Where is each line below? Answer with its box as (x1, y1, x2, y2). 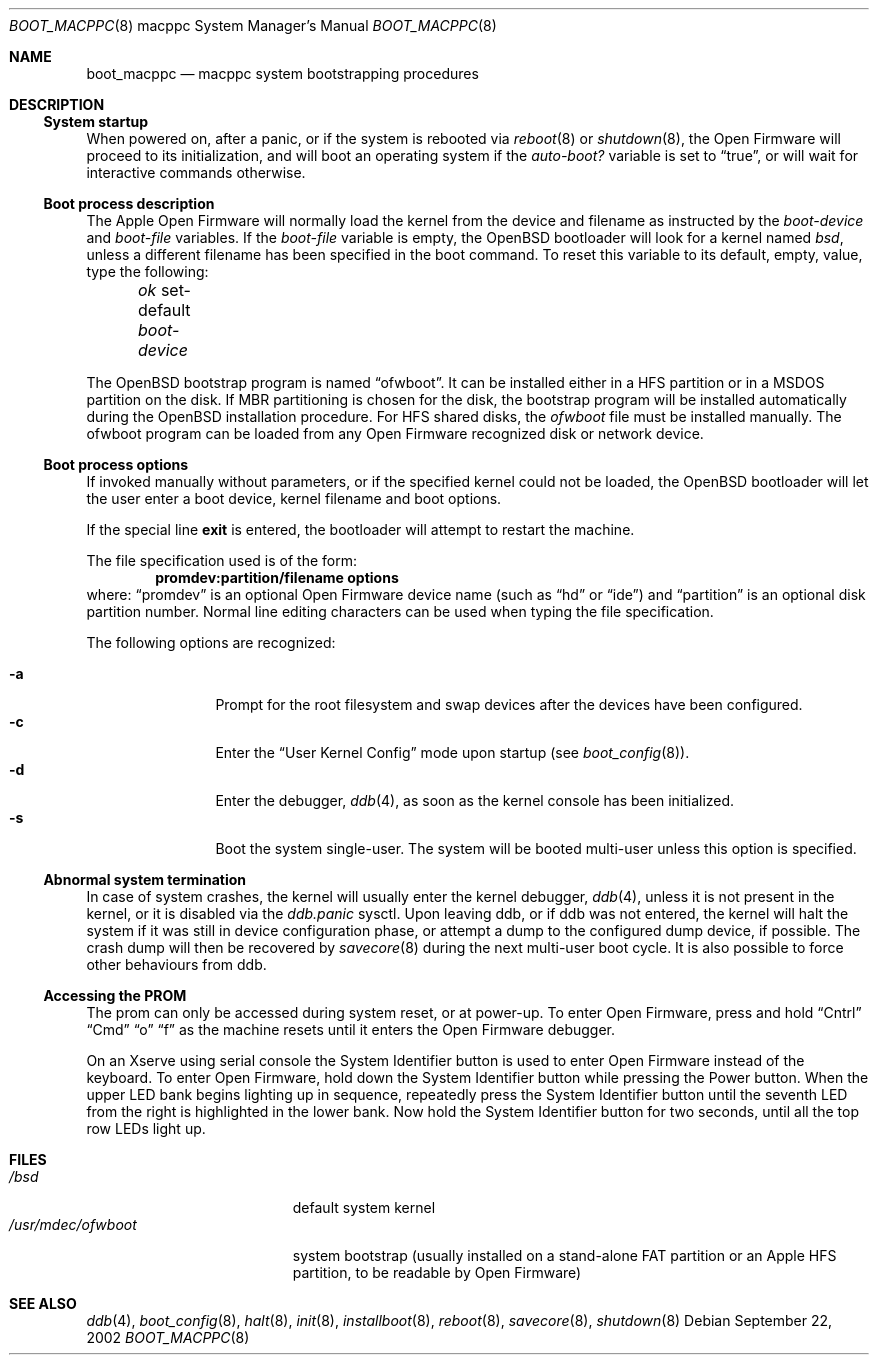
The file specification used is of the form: (86, 552, 358, 569)
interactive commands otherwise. (86, 164, 306, 181)
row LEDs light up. (86, 1120, 206, 1137)
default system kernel (292, 1199, 436, 1216)
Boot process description (43, 195, 215, 212)
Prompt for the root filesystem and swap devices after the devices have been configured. (215, 696, 803, 713)
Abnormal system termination (43, 871, 247, 888)
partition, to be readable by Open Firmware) (292, 1264, 582, 1281)
